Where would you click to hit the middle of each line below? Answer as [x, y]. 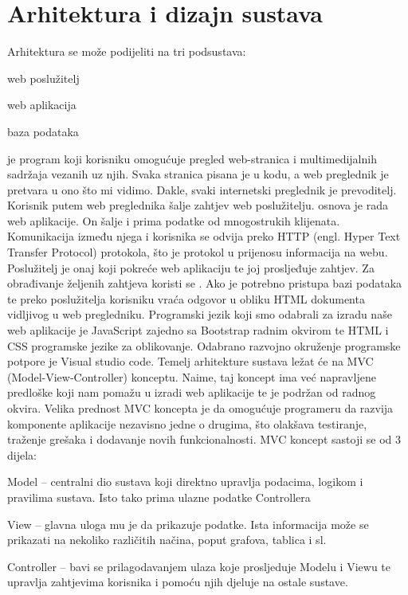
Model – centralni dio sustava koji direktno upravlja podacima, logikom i [185, 481]
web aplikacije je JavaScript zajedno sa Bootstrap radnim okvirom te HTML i [198, 330]
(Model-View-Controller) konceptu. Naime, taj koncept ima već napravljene [192, 376]
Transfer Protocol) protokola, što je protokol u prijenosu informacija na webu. [198, 252]
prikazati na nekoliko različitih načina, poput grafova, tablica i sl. [167, 540]
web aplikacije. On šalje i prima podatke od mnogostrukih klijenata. [174, 220]
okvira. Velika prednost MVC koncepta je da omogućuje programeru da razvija [200, 408]
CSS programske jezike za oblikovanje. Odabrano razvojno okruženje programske [204, 345]
